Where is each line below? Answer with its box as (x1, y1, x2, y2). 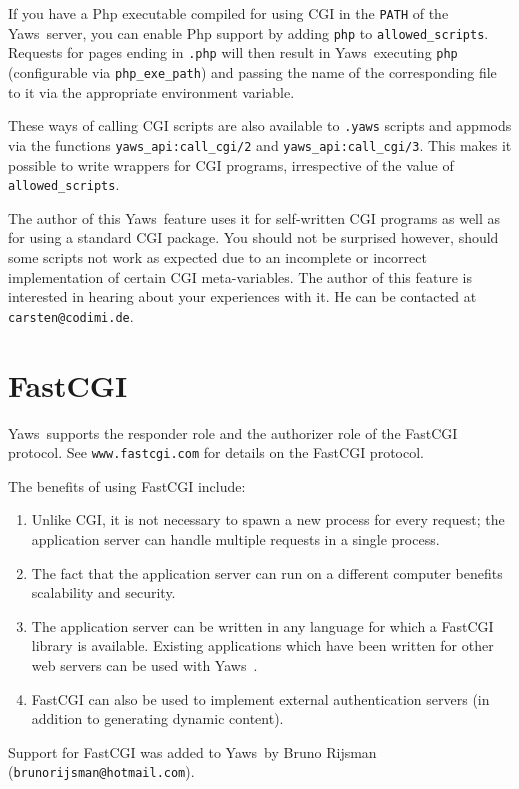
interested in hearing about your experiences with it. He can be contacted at (8, 286, 477, 307)
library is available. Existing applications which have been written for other (31, 635, 494, 656)
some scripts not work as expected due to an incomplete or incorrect (8, 246, 427, 267)
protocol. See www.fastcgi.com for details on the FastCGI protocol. (8, 442, 424, 463)
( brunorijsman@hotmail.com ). (8, 761, 195, 782)
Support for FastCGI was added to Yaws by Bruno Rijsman (8, 741, 377, 762)
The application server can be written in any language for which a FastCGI (31, 615, 494, 636)
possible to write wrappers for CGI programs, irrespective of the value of (8, 154, 454, 175)
